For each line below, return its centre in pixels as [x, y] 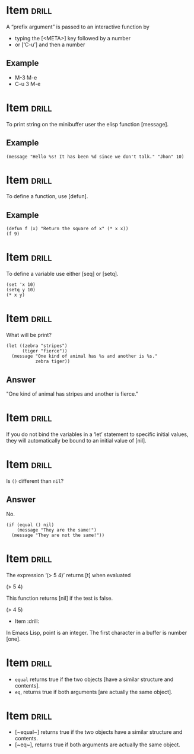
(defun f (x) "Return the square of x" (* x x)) [67, 229]
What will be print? [29, 335]
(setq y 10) [21, 290]
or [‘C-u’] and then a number [50, 44]
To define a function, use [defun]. [47, 196]
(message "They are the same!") [57, 530]
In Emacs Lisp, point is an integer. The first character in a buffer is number [97, 632]
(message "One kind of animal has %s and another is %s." [85, 357]
